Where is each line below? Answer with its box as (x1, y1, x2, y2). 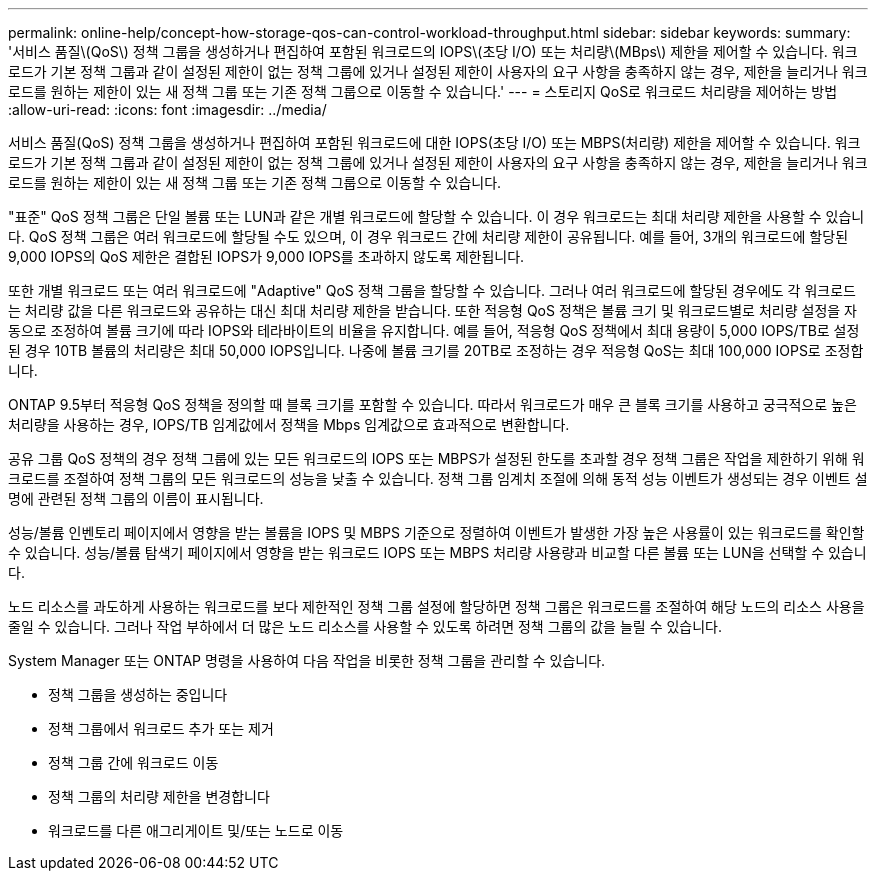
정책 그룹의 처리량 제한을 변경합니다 (48, 788, 270, 805)
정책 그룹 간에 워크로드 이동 (48, 754, 219, 771)
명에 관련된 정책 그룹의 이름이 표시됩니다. (8, 490, 264, 507)
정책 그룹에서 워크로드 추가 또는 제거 (48, 720, 274, 737)
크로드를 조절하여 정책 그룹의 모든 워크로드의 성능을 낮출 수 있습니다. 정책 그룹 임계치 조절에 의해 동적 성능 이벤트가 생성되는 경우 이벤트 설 (8, 470, 868, 487)
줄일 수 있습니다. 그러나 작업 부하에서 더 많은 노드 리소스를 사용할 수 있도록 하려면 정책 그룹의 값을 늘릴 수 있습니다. (8, 618, 722, 635)
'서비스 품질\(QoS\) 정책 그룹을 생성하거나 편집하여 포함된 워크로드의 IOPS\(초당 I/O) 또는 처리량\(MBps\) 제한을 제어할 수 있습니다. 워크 (8, 43, 858, 60)
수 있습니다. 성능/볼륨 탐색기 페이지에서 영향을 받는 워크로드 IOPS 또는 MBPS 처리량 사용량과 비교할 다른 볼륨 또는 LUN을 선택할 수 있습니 (8, 544, 867, 561)
